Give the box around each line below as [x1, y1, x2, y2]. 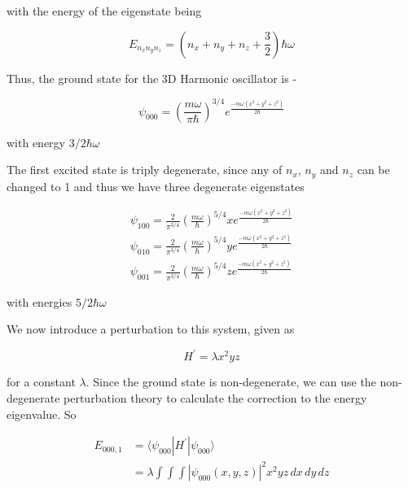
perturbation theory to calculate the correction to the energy [64, 390, 367, 407]
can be [357, 161, 390, 178]
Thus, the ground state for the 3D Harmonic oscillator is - [7, 69, 297, 86]
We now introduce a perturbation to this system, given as [7, 320, 295, 338]
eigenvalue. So [7, 405, 77, 422]
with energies [7, 293, 72, 310]
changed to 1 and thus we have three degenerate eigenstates [7, 177, 305, 194]
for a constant [7, 373, 76, 390]
